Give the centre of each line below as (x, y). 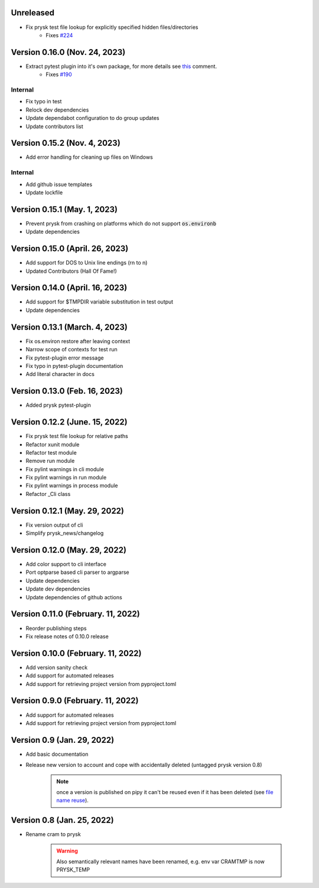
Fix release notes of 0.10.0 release (67, 636)
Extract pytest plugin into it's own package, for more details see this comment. (121, 66)
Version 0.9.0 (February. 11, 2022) (75, 701)
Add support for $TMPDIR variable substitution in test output (100, 302)
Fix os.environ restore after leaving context (78, 341)
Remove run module (50, 461)
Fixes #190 (59, 74)
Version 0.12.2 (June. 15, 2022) (69, 422)
